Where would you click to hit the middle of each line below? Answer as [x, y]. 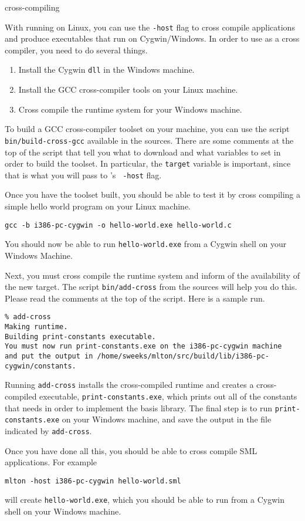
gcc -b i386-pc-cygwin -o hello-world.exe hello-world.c [118, 225]
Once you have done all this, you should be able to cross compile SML [131, 450]
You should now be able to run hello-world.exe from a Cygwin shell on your [146, 244]
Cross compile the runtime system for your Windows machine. [130, 109]
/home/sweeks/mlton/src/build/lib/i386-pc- [183, 356]
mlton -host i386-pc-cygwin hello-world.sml [93, 481]
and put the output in [49, 356]
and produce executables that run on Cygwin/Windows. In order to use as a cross [152, 38]
